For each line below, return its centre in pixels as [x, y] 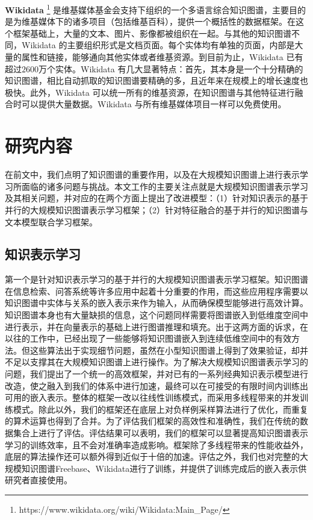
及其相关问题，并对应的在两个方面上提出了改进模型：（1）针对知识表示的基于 [156, 198]
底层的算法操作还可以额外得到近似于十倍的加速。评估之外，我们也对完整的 [152, 456]
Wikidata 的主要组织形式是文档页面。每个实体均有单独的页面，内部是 [158, 45]
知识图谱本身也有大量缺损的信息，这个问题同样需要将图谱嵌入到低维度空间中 [156, 315]
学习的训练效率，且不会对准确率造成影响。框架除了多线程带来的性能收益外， [156, 444]
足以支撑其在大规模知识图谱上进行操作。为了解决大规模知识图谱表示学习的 [160, 362]
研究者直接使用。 [39, 480]
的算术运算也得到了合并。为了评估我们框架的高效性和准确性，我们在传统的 [152, 421]
